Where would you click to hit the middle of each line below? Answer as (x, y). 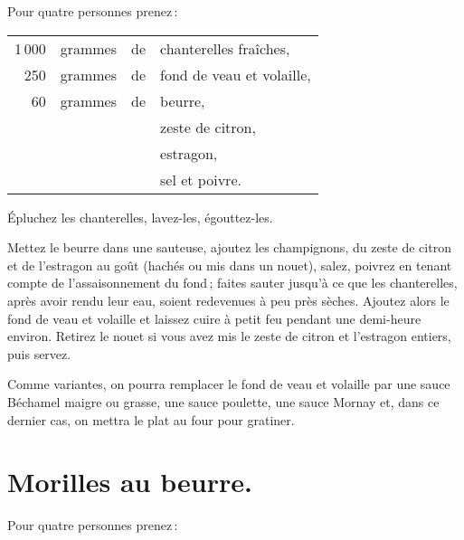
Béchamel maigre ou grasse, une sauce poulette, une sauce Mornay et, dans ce (223, 401)
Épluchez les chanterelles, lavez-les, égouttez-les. (140, 217)
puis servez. (39, 353)
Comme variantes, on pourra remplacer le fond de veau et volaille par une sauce (229, 384)
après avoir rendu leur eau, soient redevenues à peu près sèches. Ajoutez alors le (228, 300)
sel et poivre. (201, 179)
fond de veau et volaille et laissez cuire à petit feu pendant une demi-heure (214, 318)
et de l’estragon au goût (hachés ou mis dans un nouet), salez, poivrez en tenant (230, 265)
